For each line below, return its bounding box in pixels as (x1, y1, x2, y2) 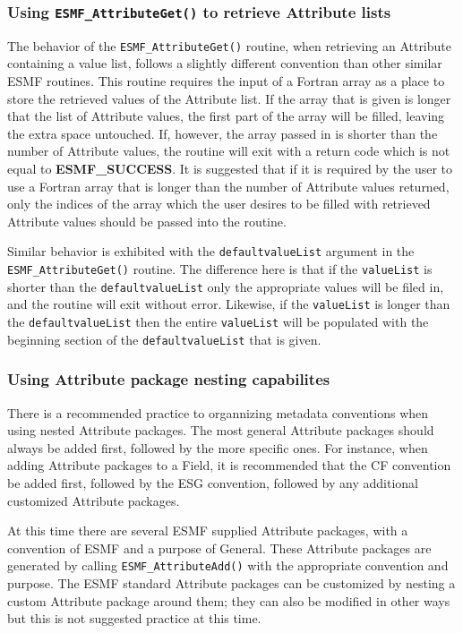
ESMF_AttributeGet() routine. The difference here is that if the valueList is (7, 260, 433, 278)
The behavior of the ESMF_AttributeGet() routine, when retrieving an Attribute (7, 36, 451, 55)
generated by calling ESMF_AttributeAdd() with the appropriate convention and (7, 556, 449, 575)
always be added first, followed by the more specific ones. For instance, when (7, 438, 428, 457)
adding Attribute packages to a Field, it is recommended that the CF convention (7, 456, 451, 475)
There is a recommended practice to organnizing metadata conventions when (7, 403, 429, 422)
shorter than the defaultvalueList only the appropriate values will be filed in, (7, 277, 444, 295)
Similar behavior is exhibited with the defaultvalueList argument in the (7, 242, 415, 261)
